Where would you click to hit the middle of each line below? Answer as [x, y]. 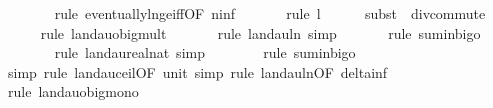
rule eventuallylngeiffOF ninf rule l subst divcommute [270, 13]
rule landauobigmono [73, 91]
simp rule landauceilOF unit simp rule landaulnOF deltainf [197, 71]
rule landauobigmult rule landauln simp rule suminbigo [260, 32]
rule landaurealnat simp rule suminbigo [205, 52]
